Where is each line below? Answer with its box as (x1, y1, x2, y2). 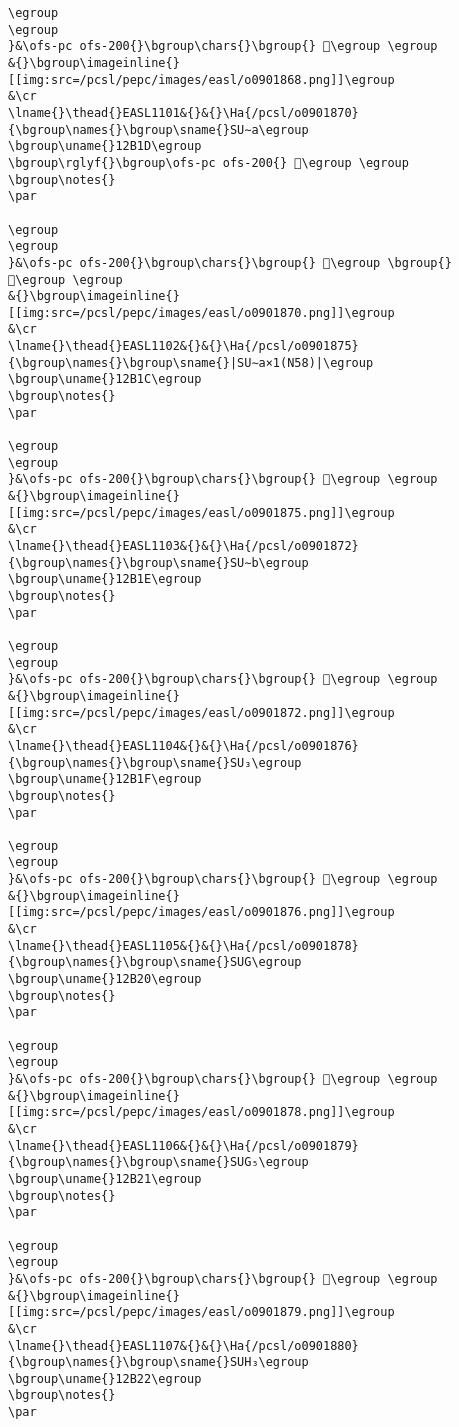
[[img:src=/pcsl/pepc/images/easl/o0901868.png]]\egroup (8, 72, 395, 87)
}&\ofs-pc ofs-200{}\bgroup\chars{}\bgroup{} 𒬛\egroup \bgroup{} (8, 255, 452, 270)
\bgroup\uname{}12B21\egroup (8, 1171, 202, 1186)
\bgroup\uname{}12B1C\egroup (8, 372, 202, 387)
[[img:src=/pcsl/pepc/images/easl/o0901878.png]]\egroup (8, 1105, 395, 1120)
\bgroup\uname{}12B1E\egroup (8, 572, 202, 587)
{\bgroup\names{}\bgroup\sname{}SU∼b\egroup (8, 555, 309, 570)
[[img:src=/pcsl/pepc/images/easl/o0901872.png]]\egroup (8, 705, 395, 720)
